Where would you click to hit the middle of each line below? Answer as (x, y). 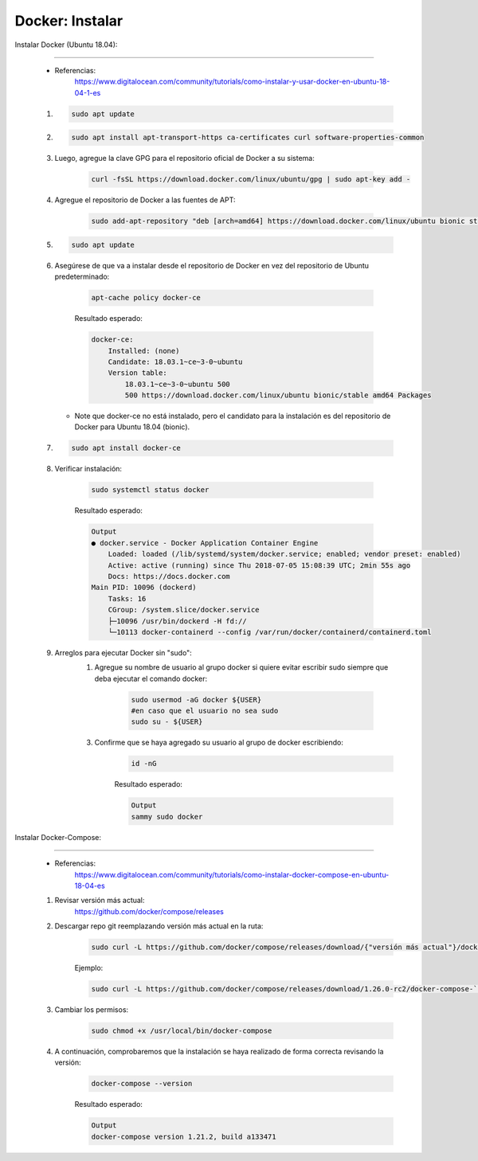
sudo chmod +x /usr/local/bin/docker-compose (182, 1031)
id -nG (144, 764)
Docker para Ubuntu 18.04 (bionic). (132, 427)
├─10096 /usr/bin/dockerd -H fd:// (177, 621)
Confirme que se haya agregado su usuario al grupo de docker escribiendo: (219, 743)
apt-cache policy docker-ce (146, 298)
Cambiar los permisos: (92, 1010)
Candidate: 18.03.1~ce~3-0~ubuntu (175, 362)
